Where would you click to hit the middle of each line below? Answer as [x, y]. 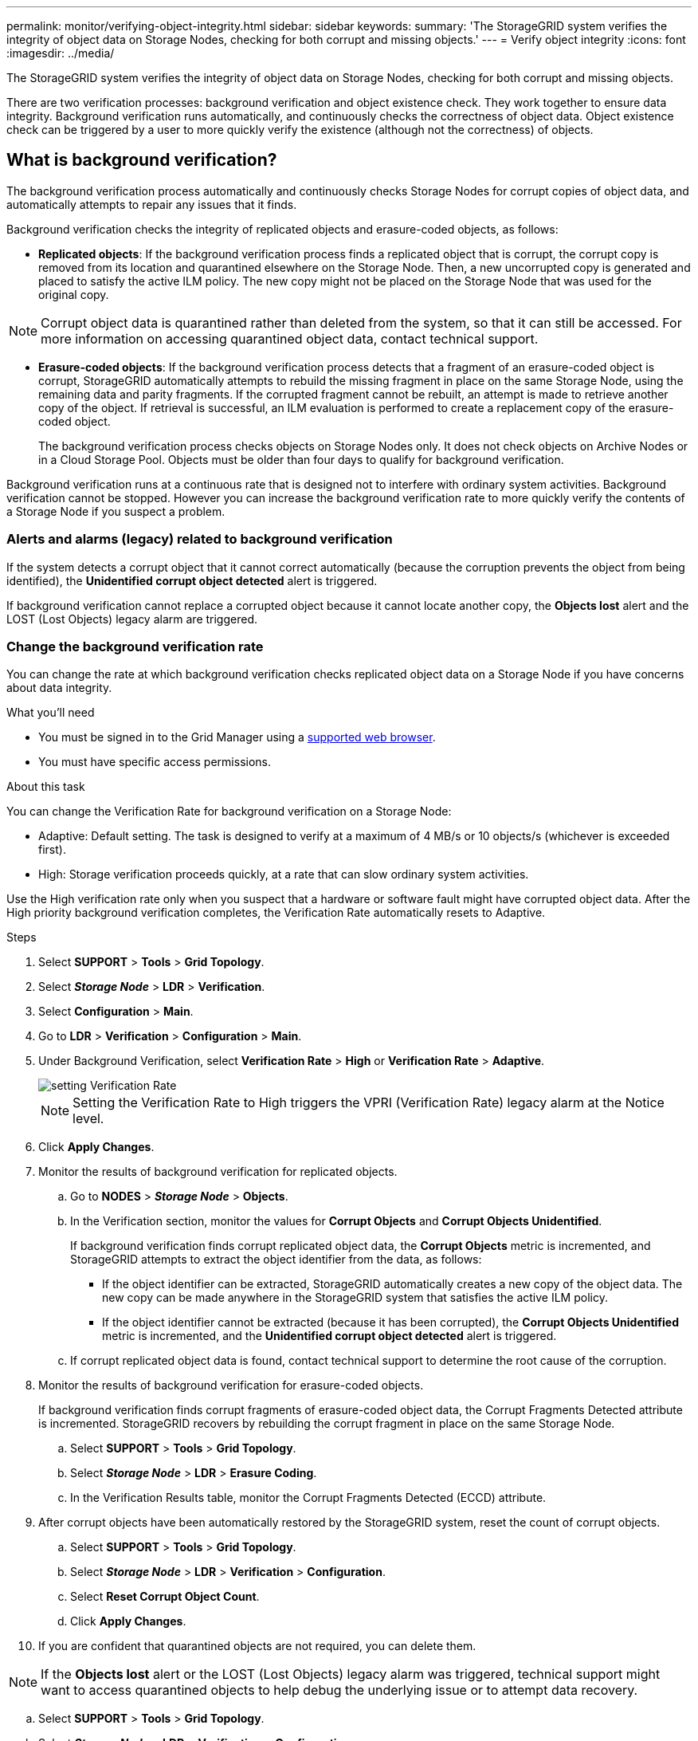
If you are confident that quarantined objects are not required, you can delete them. [257, 1646]
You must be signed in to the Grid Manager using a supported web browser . [237, 737]
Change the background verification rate [135, 646]
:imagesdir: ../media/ [61, 53]
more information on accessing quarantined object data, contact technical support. [290, 338]
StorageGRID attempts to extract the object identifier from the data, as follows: [276, 1260]
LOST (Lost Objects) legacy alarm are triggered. [132, 619]
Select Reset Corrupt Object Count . [165, 1597]
